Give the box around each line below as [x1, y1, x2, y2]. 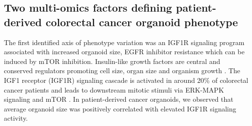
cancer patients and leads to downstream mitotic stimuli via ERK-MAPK [4, 84, 224, 94]
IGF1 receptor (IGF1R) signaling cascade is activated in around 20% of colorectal [4, 75, 249, 85]
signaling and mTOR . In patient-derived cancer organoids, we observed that [4, 94, 233, 104]
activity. [4, 113, 28, 123]
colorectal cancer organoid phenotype [45, 14, 238, 29]
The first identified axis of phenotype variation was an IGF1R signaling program [4, 37, 245, 47]
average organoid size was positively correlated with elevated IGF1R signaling [4, 103, 236, 113]
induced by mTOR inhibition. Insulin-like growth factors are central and [4, 56, 220, 66]
